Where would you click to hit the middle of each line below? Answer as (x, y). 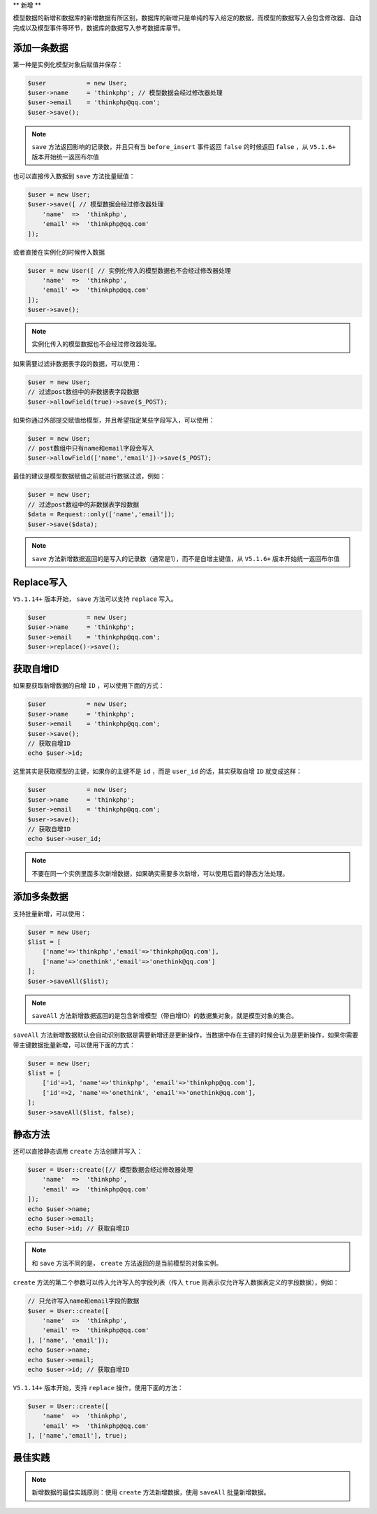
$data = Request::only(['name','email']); (101, 515)
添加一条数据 (40, 48)
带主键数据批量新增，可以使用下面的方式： (74, 1045)
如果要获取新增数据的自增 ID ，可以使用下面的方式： (89, 686)
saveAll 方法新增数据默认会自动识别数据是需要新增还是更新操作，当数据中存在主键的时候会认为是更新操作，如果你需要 (186, 1035)
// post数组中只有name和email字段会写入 (91, 448)
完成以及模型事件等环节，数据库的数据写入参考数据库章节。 (98, 27)
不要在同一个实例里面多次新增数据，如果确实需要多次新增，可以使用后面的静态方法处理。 (160, 873)
